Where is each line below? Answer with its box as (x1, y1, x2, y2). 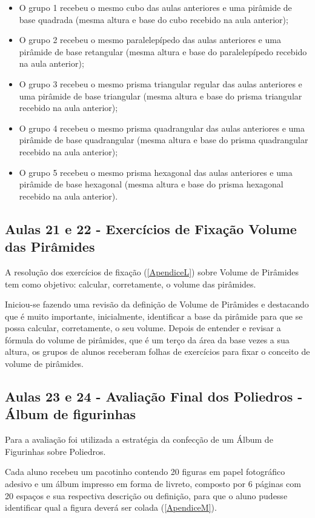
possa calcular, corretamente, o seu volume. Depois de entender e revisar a (5, 321, 281, 334)
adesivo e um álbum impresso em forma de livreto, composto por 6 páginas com (5, 477, 301, 490)
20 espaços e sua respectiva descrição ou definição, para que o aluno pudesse (5, 489, 288, 502)
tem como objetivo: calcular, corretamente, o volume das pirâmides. (5, 277, 256, 290)
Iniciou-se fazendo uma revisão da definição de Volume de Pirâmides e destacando (5, 298, 309, 311)
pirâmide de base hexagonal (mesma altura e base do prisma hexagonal (19, 178, 283, 190)
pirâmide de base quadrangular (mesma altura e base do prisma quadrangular (19, 133, 308, 146)
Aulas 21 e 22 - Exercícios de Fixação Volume (5, 219, 297, 238)
